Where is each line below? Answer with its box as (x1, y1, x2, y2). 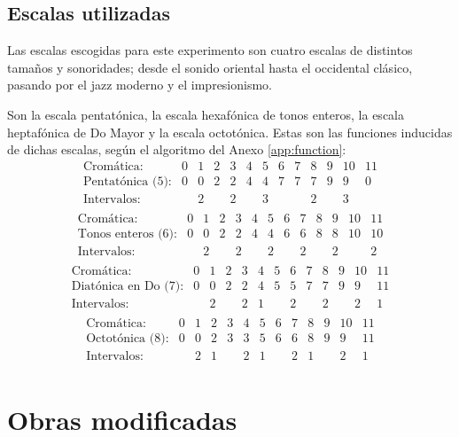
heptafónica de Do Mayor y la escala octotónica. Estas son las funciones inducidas (7, 122, 453, 141)
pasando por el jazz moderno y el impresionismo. (7, 75, 273, 94)
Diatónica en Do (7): (71, 280, 184, 293)
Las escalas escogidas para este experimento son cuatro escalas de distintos (7, 41, 413, 59)
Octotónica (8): (86, 332, 169, 346)
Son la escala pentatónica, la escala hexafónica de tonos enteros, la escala (7, 105, 404, 123)
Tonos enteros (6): (77, 227, 177, 240)
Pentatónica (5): (83, 175, 172, 188)
